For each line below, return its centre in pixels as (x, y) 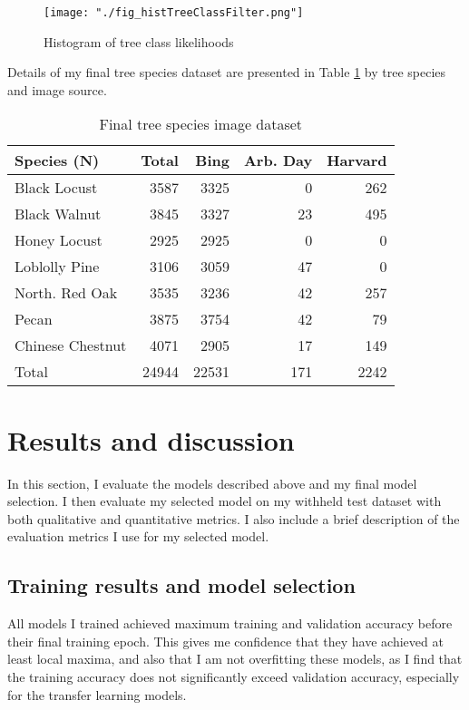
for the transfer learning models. (97, 694)
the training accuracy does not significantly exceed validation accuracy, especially (234, 676)
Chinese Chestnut (71, 345)
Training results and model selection (181, 585)
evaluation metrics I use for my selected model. (138, 536)
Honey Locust (59, 240)
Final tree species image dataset (201, 124)
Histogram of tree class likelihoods (139, 41)
